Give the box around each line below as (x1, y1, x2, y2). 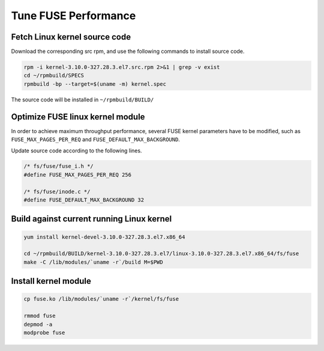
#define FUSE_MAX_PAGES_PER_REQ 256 (23, 171, 132, 178)
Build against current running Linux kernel (11, 214, 172, 224)
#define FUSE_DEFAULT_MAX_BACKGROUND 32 (23, 197, 144, 203)
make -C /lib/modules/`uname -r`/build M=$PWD (23, 259, 163, 265)
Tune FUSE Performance (11, 9, 136, 22)
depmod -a (23, 321, 53, 328)
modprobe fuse (23, 329, 65, 336)
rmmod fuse (23, 313, 56, 319)
